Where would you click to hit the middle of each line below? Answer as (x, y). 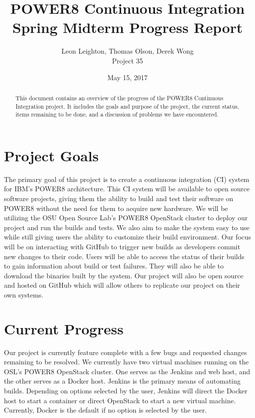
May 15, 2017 (127, 77)
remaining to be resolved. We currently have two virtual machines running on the (126, 362)
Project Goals (51, 155)
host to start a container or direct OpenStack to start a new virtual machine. (120, 400)
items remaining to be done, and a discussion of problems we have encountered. (117, 114)
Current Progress (64, 328)
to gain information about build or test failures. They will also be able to (114, 266)
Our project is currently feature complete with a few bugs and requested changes (126, 352)
